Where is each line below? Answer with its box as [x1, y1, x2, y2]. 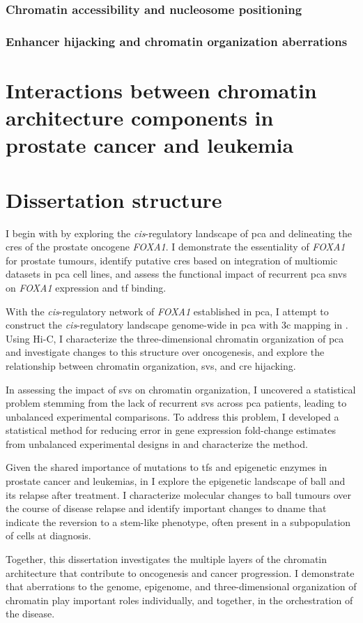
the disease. [6, 606, 55, 621]
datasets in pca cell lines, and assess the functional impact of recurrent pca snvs [6, 267, 347, 281]
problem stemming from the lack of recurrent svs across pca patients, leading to [6, 396, 347, 410]
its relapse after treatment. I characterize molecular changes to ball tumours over [6, 487, 352, 502]
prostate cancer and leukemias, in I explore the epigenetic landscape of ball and [6, 474, 346, 488]
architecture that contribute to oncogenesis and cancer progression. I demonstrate [6, 565, 355, 580]
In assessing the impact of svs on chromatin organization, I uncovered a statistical [6, 382, 356, 396]
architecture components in [6, 103, 274, 132]
